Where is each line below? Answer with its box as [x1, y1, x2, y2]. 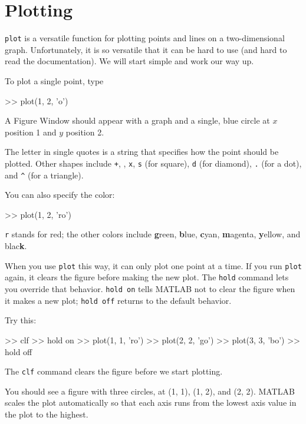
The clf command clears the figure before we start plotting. [5, 365, 223, 377]
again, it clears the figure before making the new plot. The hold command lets [5, 271, 289, 283]
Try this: [5, 314, 37, 326]
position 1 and [5, 125, 57, 138]
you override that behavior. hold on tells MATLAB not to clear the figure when [5, 283, 295, 294]
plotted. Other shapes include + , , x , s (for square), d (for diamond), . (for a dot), [5, 157, 302, 169]
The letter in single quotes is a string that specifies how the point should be [5, 145, 279, 158]
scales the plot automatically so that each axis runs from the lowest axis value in [5, 396, 297, 409]
